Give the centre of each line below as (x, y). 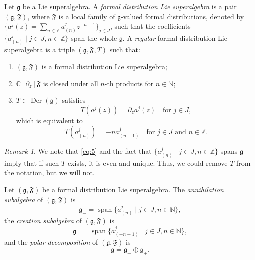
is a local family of (87, 16)
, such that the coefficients (150, 26)
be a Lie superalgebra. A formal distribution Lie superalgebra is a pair (130, 6)
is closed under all (70, 83)
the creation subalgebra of (43, 221)
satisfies (74, 100)
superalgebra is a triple (39, 49)
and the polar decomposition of (51, 242)
